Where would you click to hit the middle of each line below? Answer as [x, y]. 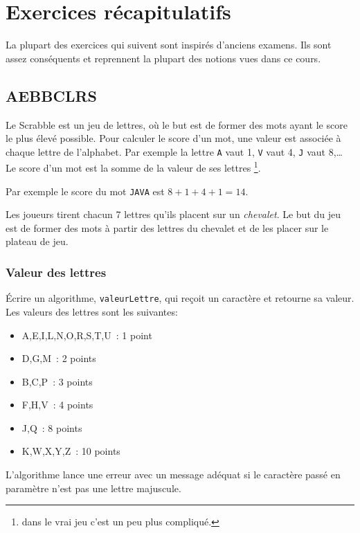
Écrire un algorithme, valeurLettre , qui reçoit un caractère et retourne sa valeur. [180, 298]
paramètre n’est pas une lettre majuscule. [93, 488]
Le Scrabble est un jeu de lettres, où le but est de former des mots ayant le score [177, 124]
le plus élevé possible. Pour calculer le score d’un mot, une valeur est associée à [173, 138]
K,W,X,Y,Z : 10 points [71, 451]
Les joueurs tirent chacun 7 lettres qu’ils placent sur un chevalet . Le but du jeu [173, 214]
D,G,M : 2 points [59, 358]
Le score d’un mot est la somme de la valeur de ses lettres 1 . [133, 167]
